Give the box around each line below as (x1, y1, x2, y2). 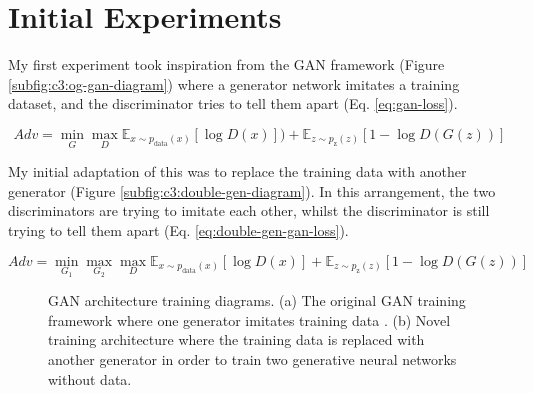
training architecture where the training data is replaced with (48, 329, 425, 350)
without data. (48, 368, 132, 389)
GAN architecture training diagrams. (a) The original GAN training (48, 290, 466, 311)
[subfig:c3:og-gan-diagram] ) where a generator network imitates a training (8, 73, 460, 94)
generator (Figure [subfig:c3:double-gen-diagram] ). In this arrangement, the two (8, 180, 496, 201)
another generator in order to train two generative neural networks (48, 348, 457, 369)
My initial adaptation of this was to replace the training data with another (8, 161, 467, 182)
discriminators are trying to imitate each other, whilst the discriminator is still (8, 200, 490, 221)
